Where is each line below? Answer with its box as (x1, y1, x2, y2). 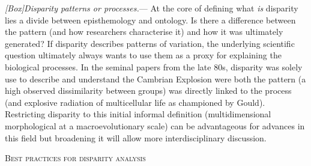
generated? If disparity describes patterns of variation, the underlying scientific (5, 37, 295, 49)
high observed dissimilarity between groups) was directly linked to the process (5, 84, 292, 97)
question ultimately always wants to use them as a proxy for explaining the (5, 49, 282, 61)
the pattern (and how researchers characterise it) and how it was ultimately (5, 25, 283, 38)
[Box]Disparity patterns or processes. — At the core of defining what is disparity (5, 2, 298, 14)
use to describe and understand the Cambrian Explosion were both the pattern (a (5, 72, 306, 85)
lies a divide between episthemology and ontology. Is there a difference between (5, 13, 296, 26)
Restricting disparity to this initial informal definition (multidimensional (5, 108, 271, 120)
